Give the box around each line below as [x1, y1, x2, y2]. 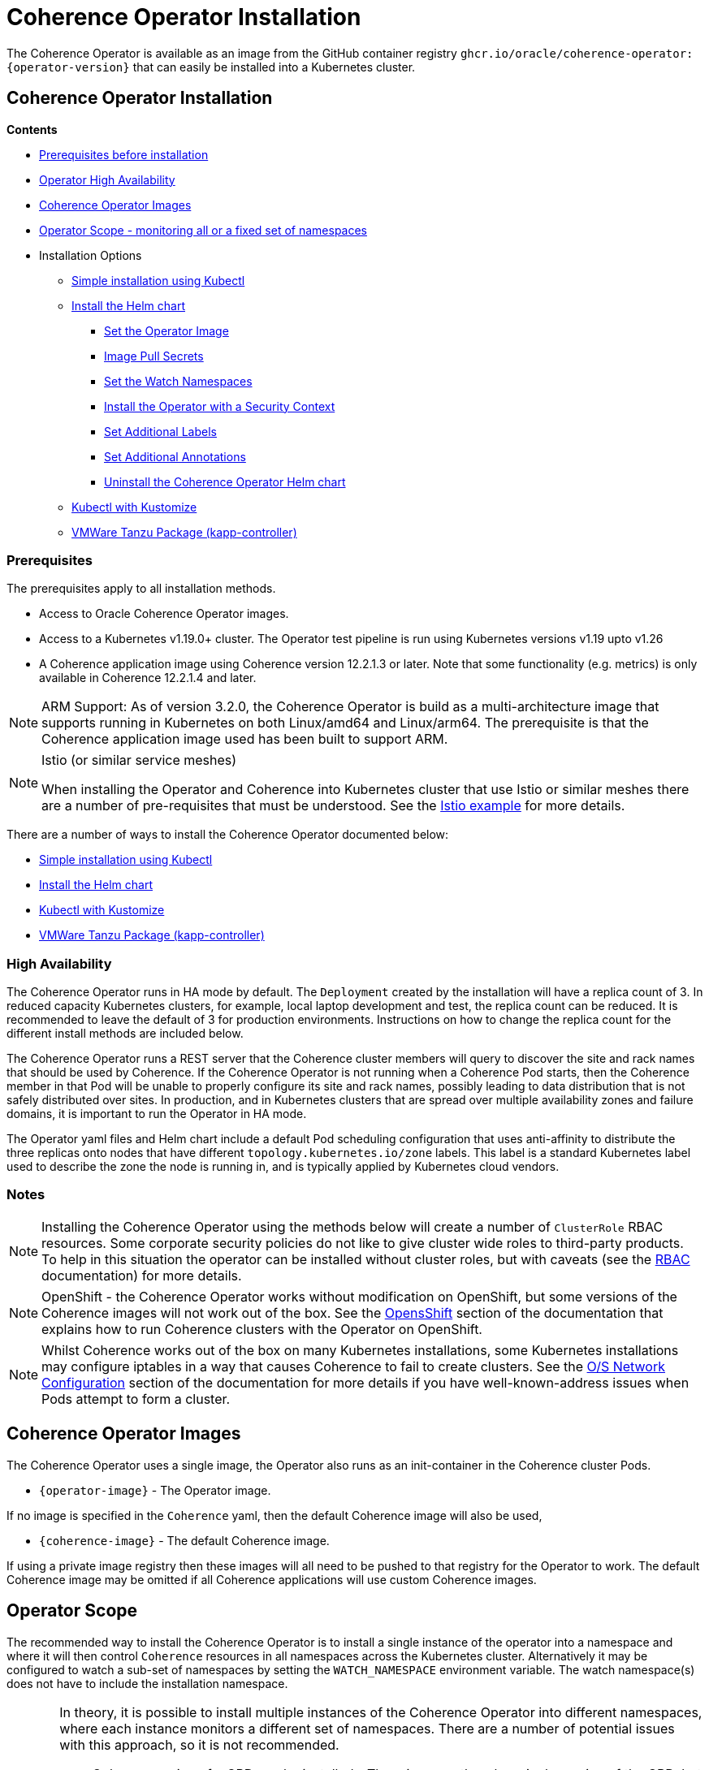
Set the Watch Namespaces [104, 373, 253, 388]
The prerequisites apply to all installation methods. [6, 581, 276, 596]
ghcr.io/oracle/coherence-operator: [460, 46, 694, 60]
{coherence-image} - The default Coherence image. [39, 1533, 330, 1548]
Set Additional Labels [104, 424, 217, 438]
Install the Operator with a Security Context [104, 399, 335, 413]
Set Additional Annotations [104, 449, 246, 464]
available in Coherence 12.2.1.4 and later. [39, 671, 257, 685]
